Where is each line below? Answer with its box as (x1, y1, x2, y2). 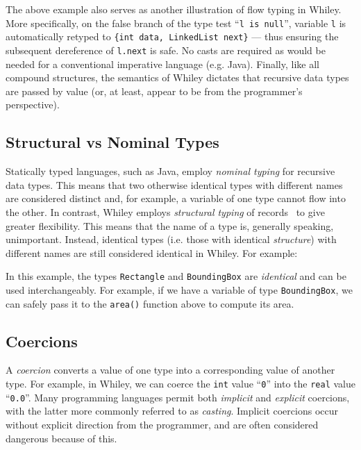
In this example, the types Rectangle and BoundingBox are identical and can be (6, 269, 346, 283)
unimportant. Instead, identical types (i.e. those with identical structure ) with (6, 232, 337, 247)
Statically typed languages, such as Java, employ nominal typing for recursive (6, 164, 335, 178)
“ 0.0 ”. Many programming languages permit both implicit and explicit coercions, (6, 390, 350, 404)
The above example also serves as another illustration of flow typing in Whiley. (6, 2, 342, 16)
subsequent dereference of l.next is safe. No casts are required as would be (6, 42, 326, 57)
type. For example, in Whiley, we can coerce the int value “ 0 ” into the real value (6, 376, 355, 391)
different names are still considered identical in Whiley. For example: (6, 245, 298, 260)
